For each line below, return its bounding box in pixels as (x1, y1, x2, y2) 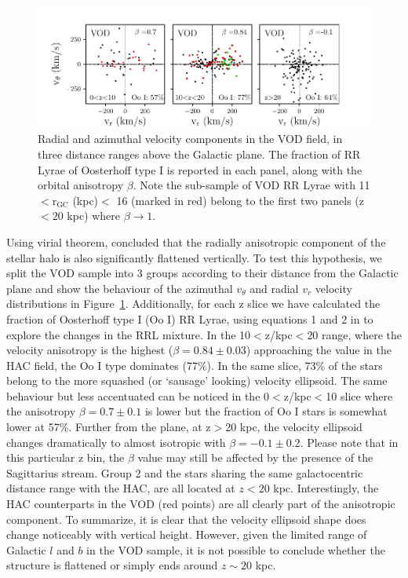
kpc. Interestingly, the (273, 480, 379, 496)
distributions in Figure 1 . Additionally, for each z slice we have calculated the (6, 295, 381, 312)
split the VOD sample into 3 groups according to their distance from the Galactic (6, 265, 399, 281)
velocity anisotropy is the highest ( (6, 342, 173, 358)
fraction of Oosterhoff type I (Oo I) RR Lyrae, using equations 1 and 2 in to (6, 310, 373, 327)
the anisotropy (6, 403, 76, 419)
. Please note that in (300, 433, 399, 450)
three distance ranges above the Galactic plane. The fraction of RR (38, 145, 361, 162)
